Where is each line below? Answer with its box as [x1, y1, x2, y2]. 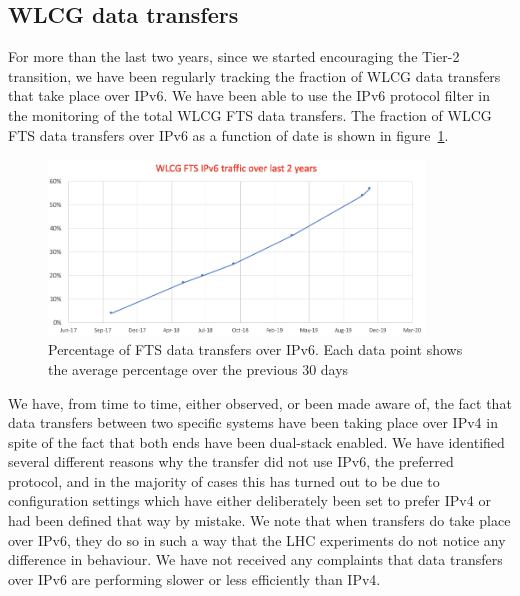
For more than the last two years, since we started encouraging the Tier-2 [8, 46, 460, 67]
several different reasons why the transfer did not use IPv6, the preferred [8, 451, 454, 472]
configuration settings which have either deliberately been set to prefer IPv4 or [8, 490, 491, 511]
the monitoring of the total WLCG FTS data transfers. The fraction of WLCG [8, 104, 492, 125]
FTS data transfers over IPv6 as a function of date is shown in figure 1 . [8, 124, 449, 145]
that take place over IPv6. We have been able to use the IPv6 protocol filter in [8, 85, 491, 106]
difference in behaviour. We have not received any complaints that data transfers [8, 549, 503, 570]
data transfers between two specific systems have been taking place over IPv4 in [8, 412, 498, 433]
